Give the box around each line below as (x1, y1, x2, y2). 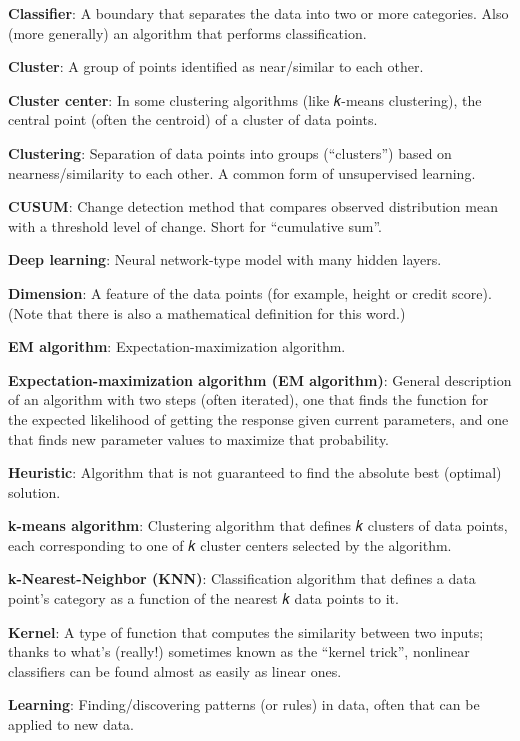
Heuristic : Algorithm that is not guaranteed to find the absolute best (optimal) (8, 462, 502, 483)
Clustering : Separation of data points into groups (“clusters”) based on (8, 142, 452, 163)
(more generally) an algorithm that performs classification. (8, 22, 367, 43)
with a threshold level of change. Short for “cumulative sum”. (8, 215, 382, 236)
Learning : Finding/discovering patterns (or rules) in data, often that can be (8, 694, 480, 715)
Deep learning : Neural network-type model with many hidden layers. (8, 249, 442, 270)
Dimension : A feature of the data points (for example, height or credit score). (8, 282, 492, 303)
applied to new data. (8, 714, 135, 735)
